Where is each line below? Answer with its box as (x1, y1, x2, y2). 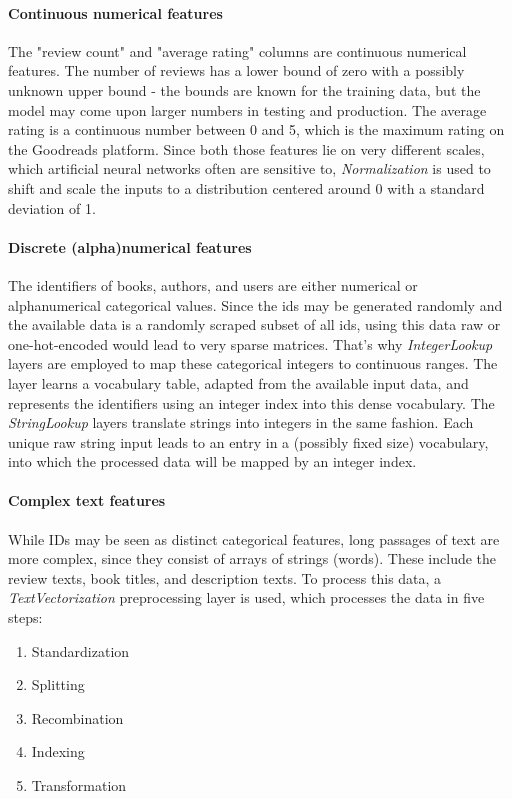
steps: (8, 607, 43, 628)
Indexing (31, 741, 85, 762)
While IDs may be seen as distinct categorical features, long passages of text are (8, 528, 500, 549)
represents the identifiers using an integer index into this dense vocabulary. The (8, 392, 495, 413)
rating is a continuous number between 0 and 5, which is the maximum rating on (8, 119, 505, 140)
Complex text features (8, 490, 166, 511)
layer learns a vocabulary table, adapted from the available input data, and (8, 372, 469, 393)
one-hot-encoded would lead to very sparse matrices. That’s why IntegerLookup (8, 333, 493, 354)
